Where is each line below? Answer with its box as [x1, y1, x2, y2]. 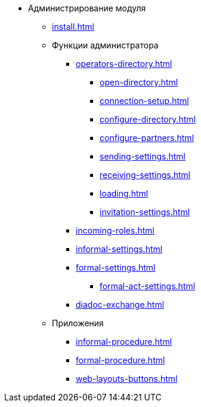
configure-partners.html [100, 133, 194, 143]
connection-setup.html [100, 96, 189, 106]
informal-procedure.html [76, 336, 172, 347]
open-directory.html [100, 77, 178, 87]
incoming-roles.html [76, 225, 154, 235]
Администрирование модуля [28, 3, 146, 13]
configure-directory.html [100, 114, 196, 124]
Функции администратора [52, 40, 159, 50]
